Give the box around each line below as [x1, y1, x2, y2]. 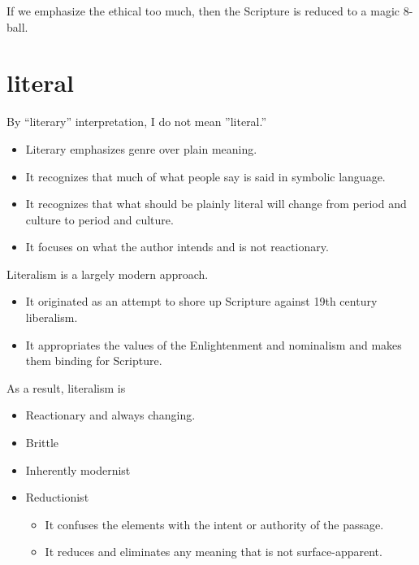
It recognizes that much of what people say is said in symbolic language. [25, 167, 386, 185]
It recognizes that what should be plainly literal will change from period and [25, 195, 407, 212]
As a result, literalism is [6, 379, 126, 396]
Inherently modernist [25, 461, 131, 478]
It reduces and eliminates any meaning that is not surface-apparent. [45, 543, 382, 560]
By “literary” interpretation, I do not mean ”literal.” [6, 113, 267, 130]
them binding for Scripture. [25, 352, 162, 369]
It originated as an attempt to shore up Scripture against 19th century [25, 293, 378, 310]
